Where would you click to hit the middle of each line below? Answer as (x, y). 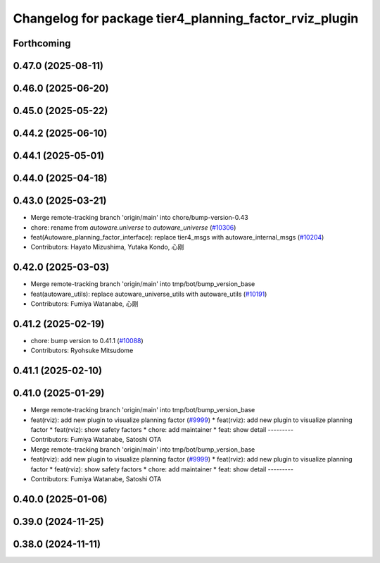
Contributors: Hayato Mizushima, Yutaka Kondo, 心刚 (107, 247)
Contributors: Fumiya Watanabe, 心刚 (84, 304)
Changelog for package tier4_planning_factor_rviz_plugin (186, 18)
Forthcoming (42, 43)
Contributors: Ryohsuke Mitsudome (82, 351)
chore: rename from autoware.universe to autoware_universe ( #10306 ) (133, 227)
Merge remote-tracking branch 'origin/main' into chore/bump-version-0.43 (140, 218)
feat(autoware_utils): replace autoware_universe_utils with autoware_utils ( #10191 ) (149, 294)
